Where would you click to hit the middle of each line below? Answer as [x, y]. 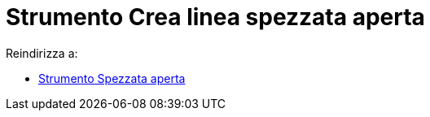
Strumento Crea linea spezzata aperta [215, 17]
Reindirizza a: [42, 53]
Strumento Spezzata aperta [112, 78]
